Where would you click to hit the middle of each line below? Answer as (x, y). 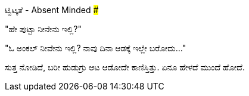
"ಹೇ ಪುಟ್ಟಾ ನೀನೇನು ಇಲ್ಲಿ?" (43, 29)
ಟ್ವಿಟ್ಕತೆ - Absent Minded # (52, 10)
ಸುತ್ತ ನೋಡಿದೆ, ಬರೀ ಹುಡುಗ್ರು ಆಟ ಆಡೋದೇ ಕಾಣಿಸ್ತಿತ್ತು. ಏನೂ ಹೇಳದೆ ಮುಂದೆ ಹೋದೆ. (125, 67)
